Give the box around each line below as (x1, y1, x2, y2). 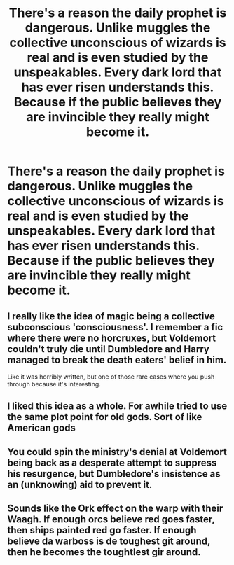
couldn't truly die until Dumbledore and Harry (7, 343, 210, 355)
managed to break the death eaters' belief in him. (7, 354, 227, 365)
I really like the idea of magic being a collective (7, 310, 216, 322)
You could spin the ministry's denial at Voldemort (7, 446, 228, 458)
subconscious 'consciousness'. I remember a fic (7, 321, 223, 333)
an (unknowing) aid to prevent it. (7, 478, 153, 491)
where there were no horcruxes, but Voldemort (7, 332, 216, 344)
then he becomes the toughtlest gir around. (7, 546, 201, 558)
